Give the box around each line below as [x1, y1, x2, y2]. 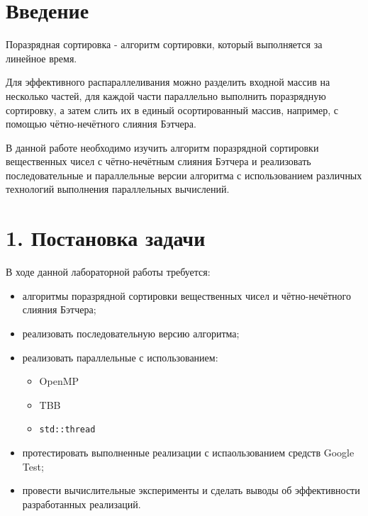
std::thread [39, 425, 96, 435]
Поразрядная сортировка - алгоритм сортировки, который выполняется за [6, 37, 323, 52]
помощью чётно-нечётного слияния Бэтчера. [6, 116, 196, 131]
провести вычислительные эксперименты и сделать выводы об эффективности [22, 483, 360, 498]
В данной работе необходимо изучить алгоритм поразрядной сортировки [6, 140, 319, 155]
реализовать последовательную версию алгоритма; [22, 325, 240, 340]
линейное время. [6, 50, 77, 65]
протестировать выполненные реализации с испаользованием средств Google [22, 445, 355, 459]
